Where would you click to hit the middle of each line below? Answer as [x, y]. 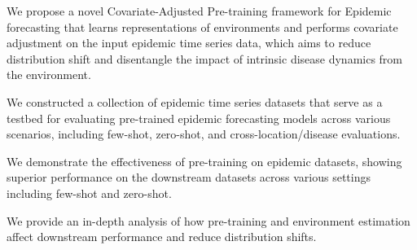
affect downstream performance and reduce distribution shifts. [162, 237]
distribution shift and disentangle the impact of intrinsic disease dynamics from [205, 58]
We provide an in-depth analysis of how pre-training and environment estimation [208, 220]
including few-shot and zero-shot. [89, 193]
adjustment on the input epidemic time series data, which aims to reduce [189, 43]
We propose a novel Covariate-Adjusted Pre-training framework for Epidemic [199, 11]
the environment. [49, 75]
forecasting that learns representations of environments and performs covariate [202, 26]
